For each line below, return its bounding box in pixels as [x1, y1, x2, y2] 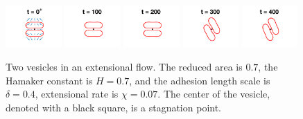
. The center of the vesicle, [157, 86, 270, 101]
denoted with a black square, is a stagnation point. [6, 100, 222, 114]
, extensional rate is [35, 86, 119, 101]
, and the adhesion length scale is [129, 73, 270, 87]
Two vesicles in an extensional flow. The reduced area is [6, 59, 243, 73]
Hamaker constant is [6, 73, 93, 87]
